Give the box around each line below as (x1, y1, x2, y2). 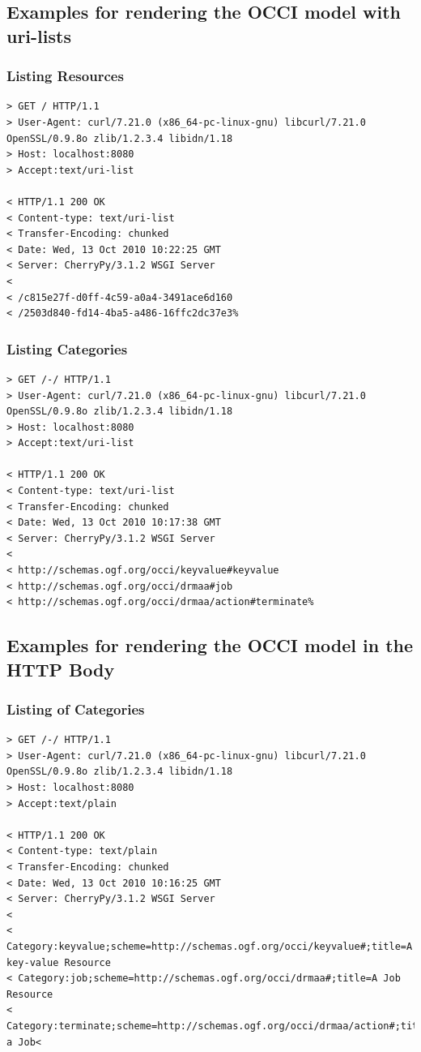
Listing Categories (6, 338, 128, 359)
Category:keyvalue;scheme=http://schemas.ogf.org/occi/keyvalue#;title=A (6, 940, 413, 952)
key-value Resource (6, 956, 111, 968)
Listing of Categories (6, 698, 145, 719)
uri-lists (6, 23, 71, 48)
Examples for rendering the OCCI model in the (6, 633, 414, 658)
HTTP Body (6, 656, 115, 681)
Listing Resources (6, 66, 124, 86)
